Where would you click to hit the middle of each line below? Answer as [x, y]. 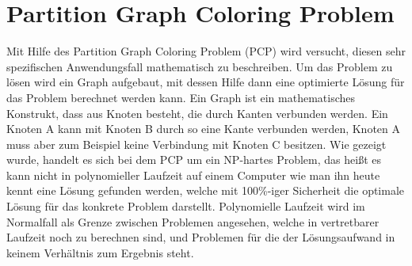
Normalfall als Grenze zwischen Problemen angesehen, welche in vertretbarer [193, 221]
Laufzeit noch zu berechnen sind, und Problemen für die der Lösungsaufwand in [201, 237]
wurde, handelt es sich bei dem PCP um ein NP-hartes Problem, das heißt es [194, 160]
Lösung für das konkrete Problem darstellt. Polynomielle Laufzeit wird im [186, 206]
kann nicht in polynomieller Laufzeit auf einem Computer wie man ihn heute [193, 175]
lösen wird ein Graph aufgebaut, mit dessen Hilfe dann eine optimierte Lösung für [206, 82]
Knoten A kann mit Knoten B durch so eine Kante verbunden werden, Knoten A [204, 129]
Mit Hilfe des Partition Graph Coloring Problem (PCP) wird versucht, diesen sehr [206, 51]
